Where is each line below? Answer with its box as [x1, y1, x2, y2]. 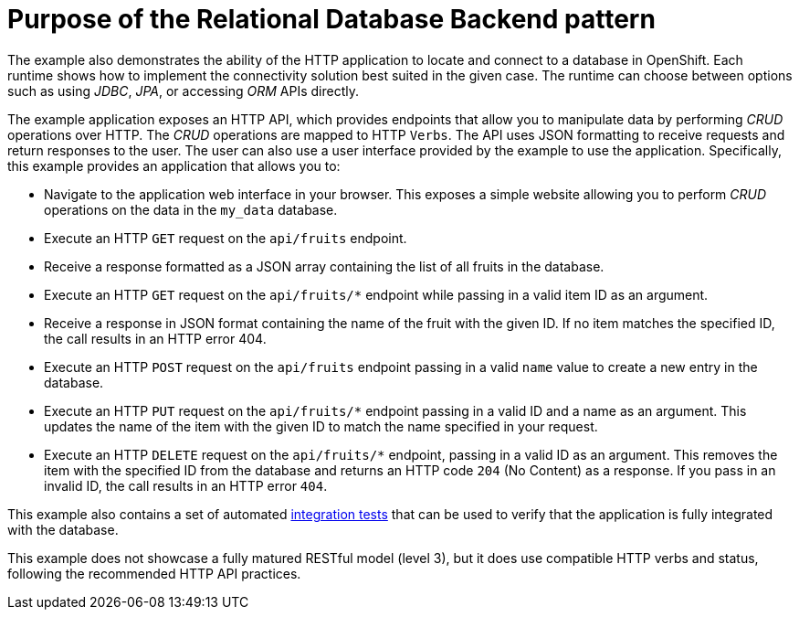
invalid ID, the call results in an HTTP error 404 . [44, 477, 328, 494]
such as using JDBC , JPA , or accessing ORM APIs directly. [7, 82, 360, 99]
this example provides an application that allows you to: [7, 157, 341, 174]
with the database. [7, 521, 119, 537]
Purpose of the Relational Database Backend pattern [7, 4, 656, 35]
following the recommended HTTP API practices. [7, 565, 301, 581]
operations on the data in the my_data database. [44, 201, 338, 218]
